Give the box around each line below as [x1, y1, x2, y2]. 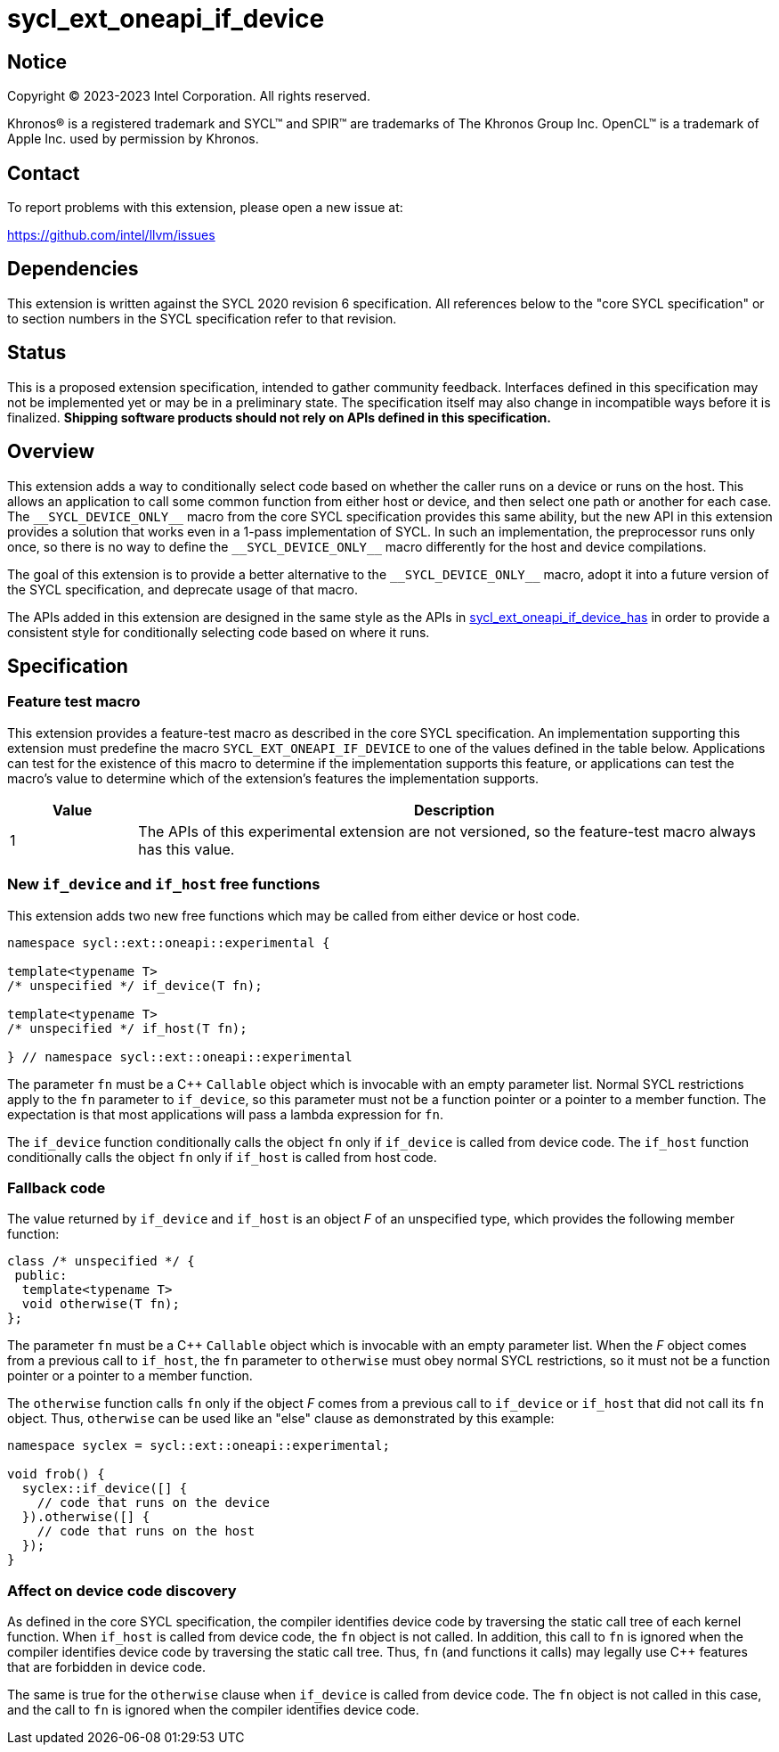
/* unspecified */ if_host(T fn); [7, 1020, 247, 1036]
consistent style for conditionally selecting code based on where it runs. [7, 624, 430, 640]
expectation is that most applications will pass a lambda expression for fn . [7, 1106, 444, 1122]
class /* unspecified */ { [7, 1254, 195, 1269]
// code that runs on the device [37, 1495, 271, 1510]
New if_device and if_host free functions [7, 875, 321, 894]
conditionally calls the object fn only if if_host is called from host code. [7, 1149, 437, 1165]
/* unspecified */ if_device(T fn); [7, 978, 263, 993]
